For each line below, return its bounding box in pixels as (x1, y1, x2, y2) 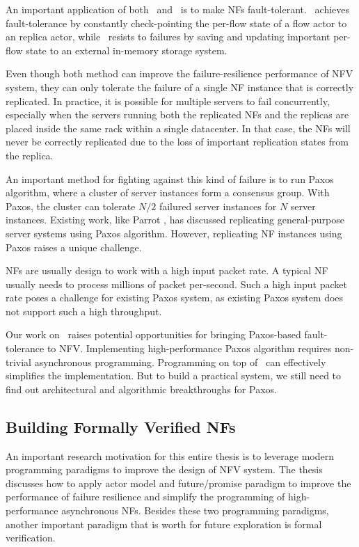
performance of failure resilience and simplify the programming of (6, 489, 285, 504)
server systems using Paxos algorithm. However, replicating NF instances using (6, 225, 342, 240)
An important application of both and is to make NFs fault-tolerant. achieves (6, 2, 350, 16)
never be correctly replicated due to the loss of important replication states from (6, 134, 349, 149)
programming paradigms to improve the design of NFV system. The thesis (6, 462, 323, 477)
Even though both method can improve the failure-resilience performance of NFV (6, 66, 353, 81)
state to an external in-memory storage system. (26, 42, 228, 57)
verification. (6, 530, 56, 545)
